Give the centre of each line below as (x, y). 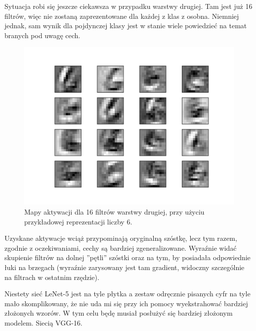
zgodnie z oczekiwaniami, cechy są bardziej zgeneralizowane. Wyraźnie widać (121, 248)
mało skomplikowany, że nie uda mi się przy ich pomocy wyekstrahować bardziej (126, 303)
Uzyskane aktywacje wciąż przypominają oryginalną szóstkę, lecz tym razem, (121, 238)
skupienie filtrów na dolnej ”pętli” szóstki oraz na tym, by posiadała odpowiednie (128, 257)
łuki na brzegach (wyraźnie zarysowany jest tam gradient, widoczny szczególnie (125, 267)
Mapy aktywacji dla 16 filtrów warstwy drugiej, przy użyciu (114, 211)
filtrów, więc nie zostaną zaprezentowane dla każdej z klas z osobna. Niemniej (122, 16)
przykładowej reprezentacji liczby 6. (78, 221)
